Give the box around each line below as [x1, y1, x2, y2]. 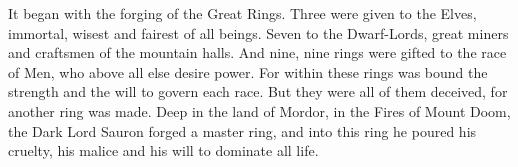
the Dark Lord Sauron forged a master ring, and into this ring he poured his [8, 120, 477, 141]
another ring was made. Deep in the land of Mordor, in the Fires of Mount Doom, [8, 100, 511, 121]
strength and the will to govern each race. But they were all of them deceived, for [8, 81, 508, 102]
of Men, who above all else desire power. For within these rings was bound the [8, 61, 488, 82]
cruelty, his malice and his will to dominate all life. [8, 140, 319, 161]
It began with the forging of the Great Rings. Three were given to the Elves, [8, 3, 477, 23]
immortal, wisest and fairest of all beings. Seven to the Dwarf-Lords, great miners [8, 22, 509, 43]
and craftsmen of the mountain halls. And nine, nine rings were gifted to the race [8, 42, 507, 63]
